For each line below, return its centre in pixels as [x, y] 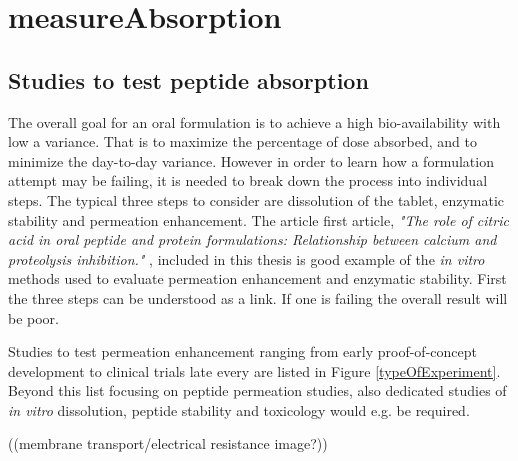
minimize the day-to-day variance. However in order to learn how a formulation [251, 160]
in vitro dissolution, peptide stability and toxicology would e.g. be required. [239, 409]
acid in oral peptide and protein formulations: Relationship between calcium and [252, 239]
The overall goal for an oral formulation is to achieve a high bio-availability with [254, 121]
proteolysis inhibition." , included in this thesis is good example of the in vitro [246, 258]
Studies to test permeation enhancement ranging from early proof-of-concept [242, 351]
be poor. [34, 317]
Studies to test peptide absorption [188, 79]
